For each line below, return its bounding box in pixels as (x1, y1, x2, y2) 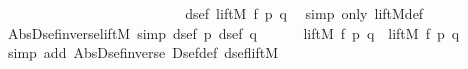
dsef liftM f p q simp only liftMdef (185, 3, 424, 23)
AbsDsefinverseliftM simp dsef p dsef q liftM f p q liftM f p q (7, 22, 460, 43)
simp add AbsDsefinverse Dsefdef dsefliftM (7, 42, 279, 63)
